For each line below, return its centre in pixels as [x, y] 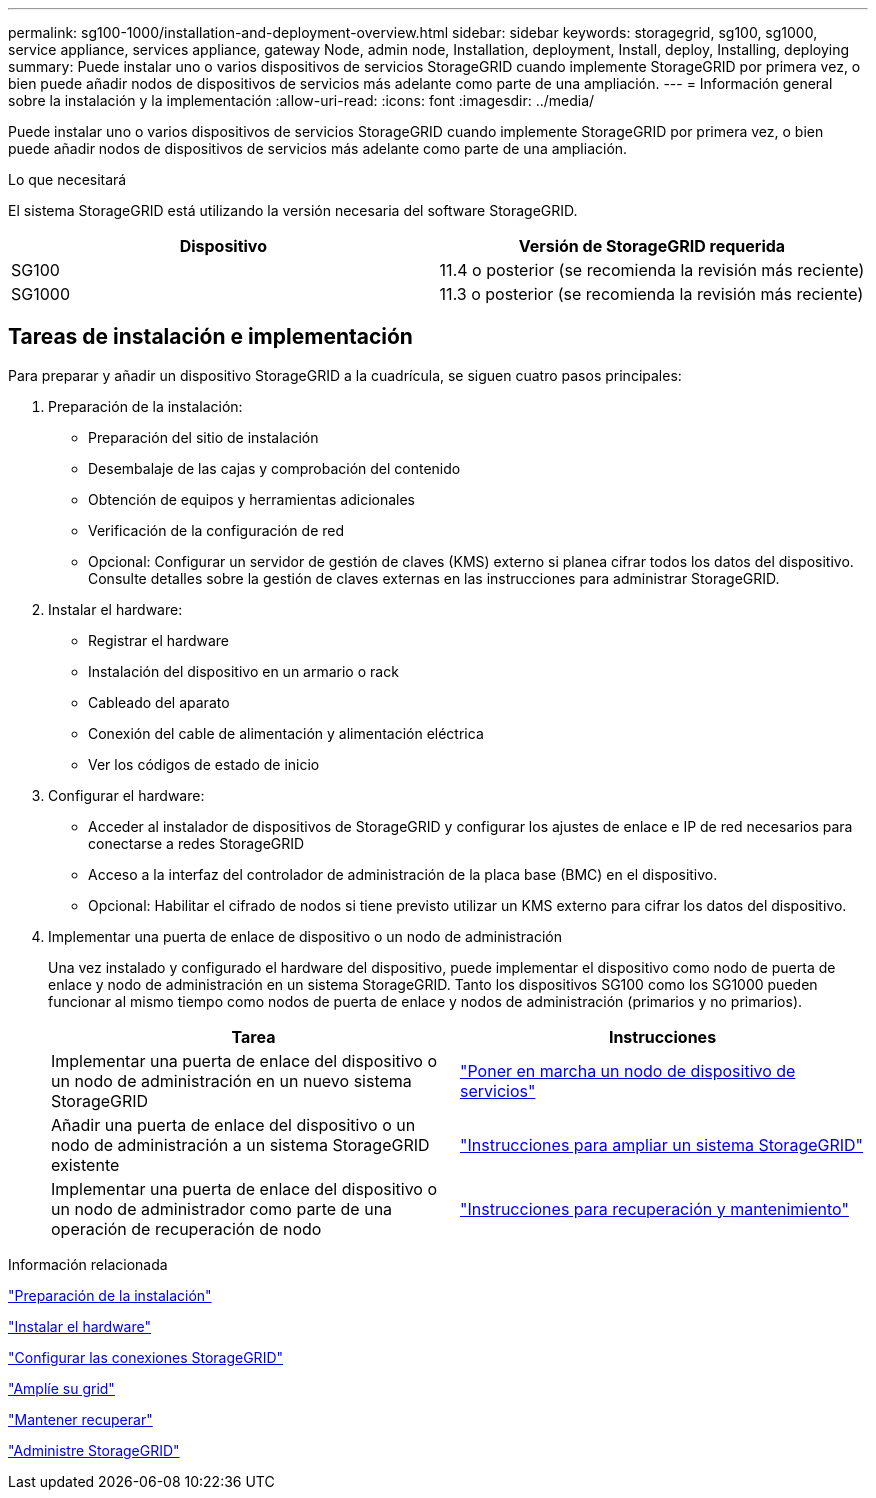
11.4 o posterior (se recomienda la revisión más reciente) [652, 270]
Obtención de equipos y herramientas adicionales [251, 499]
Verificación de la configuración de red [216, 530]
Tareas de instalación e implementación [210, 337]
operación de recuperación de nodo [186, 1228]
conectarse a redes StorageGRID [196, 843]
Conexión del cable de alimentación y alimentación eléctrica [286, 733]
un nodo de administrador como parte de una [222, 1208]
